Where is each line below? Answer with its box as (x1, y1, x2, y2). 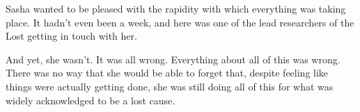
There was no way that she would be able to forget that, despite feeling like (6, 65, 329, 80)
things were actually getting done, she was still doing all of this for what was (6, 79, 334, 93)
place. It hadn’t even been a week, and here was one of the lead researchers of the (6, 15, 354, 29)
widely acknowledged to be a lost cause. (6, 93, 175, 107)
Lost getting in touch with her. (6, 29, 137, 43)
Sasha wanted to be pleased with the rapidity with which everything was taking (6, 1, 346, 15)
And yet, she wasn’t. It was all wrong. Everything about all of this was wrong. (6, 51, 341, 66)
